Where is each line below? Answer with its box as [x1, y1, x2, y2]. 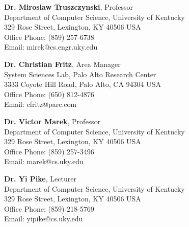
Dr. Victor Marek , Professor [4, 116, 101, 126]
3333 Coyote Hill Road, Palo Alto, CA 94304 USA [4, 79, 161, 89]
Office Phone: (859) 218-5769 [4, 203, 94, 214]
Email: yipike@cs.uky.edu [4, 213, 83, 224]
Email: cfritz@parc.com [4, 99, 77, 109]
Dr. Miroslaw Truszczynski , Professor [4, 2, 133, 12]
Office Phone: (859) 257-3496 [4, 146, 94, 156]
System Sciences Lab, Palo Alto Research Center [4, 69, 156, 79]
